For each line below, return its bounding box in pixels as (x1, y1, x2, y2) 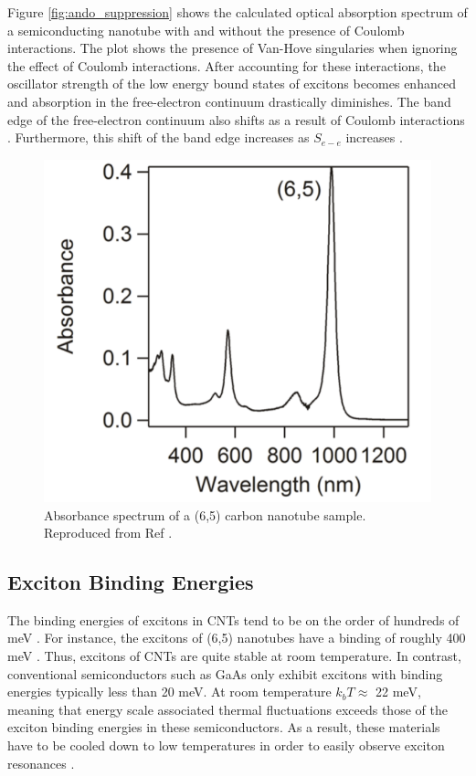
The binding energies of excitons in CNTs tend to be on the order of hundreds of (7, 610, 460, 629)
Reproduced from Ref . (44, 523, 173, 542)
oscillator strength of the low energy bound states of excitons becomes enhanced (7, 74, 456, 93)
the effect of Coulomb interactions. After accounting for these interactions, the (7, 56, 446, 75)
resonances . (7, 753, 75, 772)
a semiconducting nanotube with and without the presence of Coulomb (7, 20, 405, 39)
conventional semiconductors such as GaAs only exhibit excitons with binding (7, 664, 443, 683)
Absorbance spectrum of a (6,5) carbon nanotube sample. (44, 505, 366, 524)
